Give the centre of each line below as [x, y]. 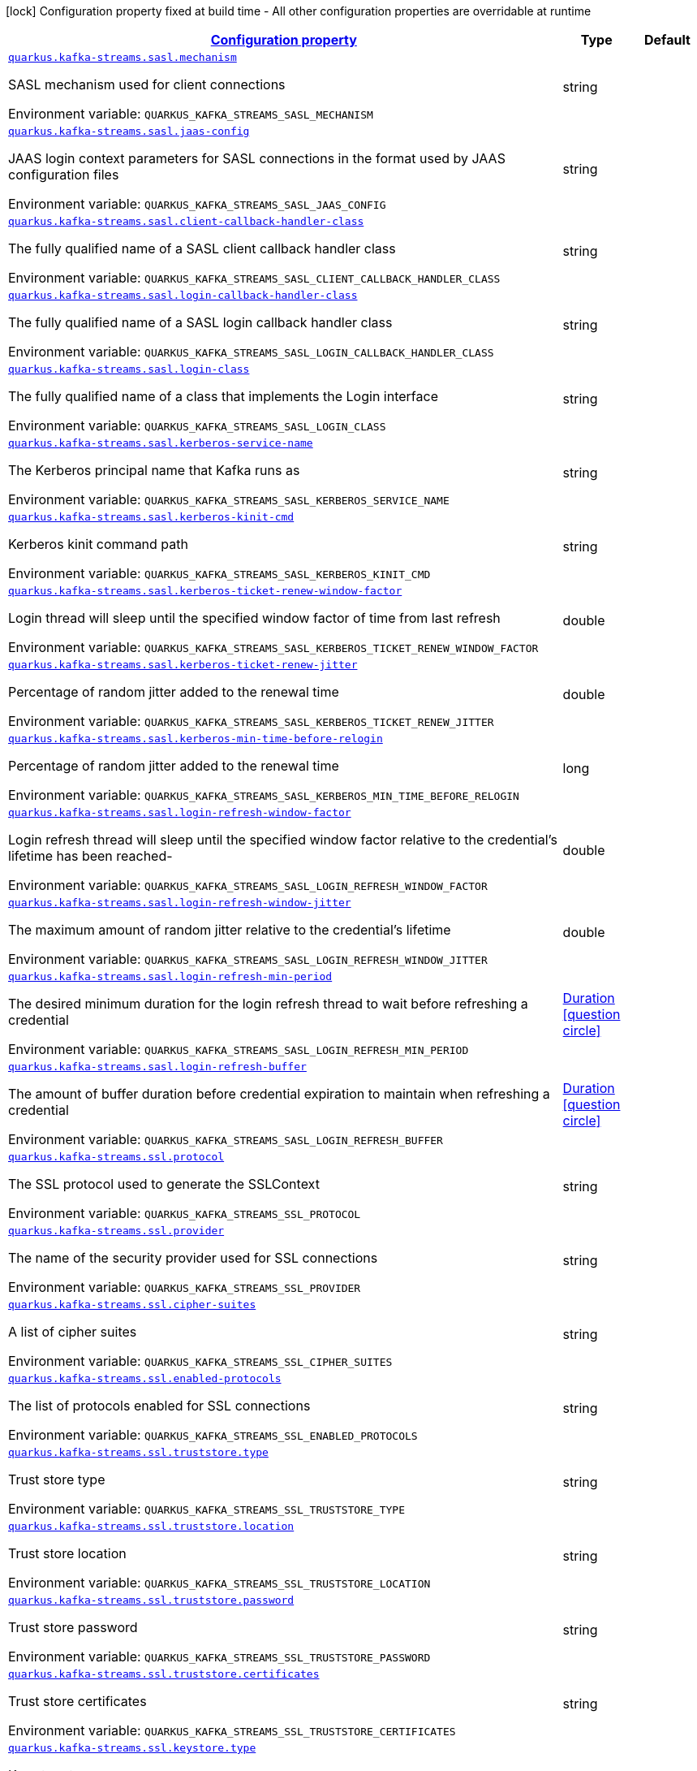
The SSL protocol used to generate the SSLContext [164, 1184]
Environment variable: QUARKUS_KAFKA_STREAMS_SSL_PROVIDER [185, 1287]
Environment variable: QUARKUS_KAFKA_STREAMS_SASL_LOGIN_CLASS [197, 425]
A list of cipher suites [73, 1332]
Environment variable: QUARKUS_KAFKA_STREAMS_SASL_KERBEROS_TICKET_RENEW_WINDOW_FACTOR [273, 647]
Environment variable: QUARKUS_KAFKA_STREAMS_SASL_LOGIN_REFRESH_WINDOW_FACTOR [248, 885]
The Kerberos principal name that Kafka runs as [154, 470]
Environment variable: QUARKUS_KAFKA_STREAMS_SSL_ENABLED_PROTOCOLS [213, 1435]
